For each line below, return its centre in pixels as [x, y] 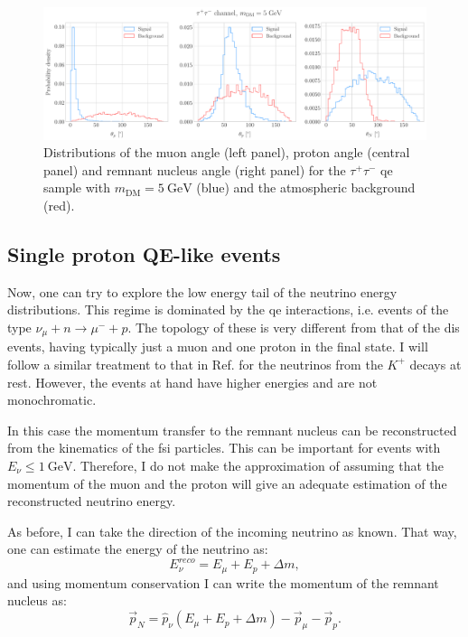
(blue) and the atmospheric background [306, 187]
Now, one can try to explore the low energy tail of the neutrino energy [202, 291]
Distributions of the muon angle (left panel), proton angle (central [227, 152]
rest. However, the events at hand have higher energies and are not [192, 382]
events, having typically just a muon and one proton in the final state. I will [218, 347]
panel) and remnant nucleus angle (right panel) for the [195, 169]
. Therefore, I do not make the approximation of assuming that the [258, 465]
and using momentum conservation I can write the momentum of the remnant [223, 582]
